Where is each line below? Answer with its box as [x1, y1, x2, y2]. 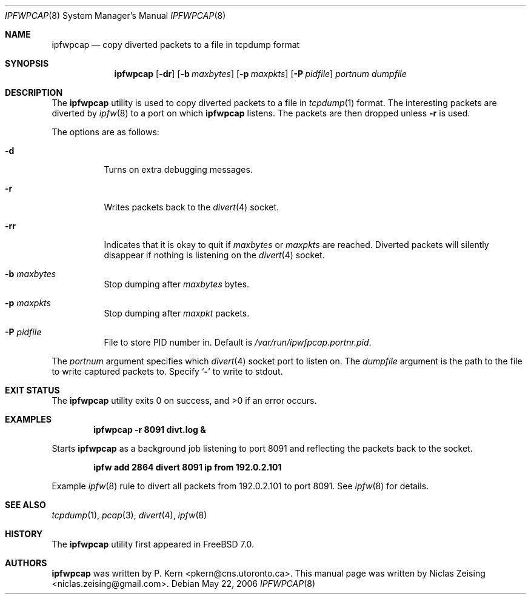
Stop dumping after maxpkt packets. [104, 308, 250, 318]
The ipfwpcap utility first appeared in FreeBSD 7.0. [52, 539, 254, 549]
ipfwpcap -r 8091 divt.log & [93, 424, 206, 435]
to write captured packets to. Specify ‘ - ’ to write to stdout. [52, 366, 283, 376]
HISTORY [5, 529, 43, 539]
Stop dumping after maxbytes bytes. [104, 279, 250, 289]
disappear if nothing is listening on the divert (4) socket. [104, 250, 325, 260]
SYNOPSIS [5, 58, 49, 69]
